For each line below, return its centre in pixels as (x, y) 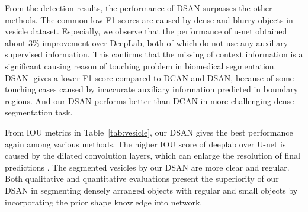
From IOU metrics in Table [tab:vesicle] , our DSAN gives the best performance (149, 132)
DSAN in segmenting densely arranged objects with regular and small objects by (151, 190)
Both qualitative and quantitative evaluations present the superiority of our (142, 179)
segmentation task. (39, 112)
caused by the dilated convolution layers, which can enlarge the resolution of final (153, 155)
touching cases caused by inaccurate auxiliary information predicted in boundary (152, 89)
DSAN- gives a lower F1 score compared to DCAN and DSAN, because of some (150, 77)
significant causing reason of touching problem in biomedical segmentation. (141, 65)
